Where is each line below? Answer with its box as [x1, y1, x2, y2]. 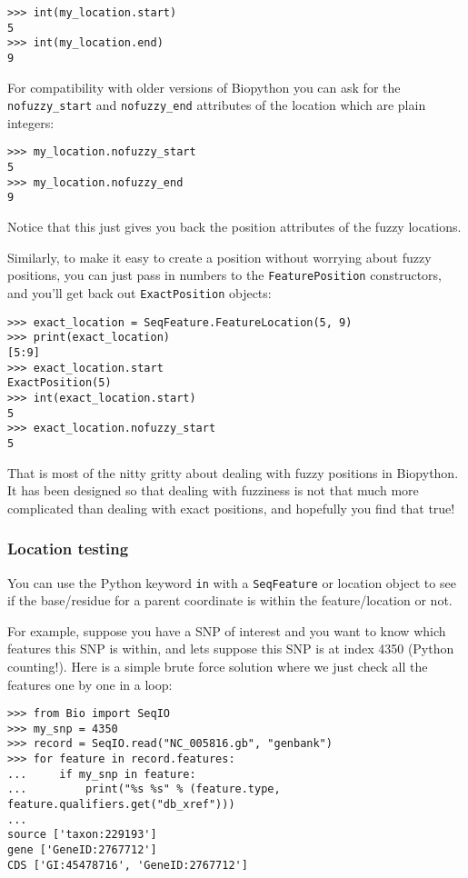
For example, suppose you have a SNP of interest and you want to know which [7, 621, 446, 640]
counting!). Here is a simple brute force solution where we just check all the [7, 656, 428, 675]
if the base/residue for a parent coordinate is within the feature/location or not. [7, 591, 453, 610]
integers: [7, 113, 55, 132]
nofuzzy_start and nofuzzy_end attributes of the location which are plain [7, 95, 426, 115]
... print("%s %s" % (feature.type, [7, 783, 281, 796]
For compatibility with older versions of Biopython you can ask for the [7, 77, 401, 96]
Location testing [7, 537, 129, 560]
